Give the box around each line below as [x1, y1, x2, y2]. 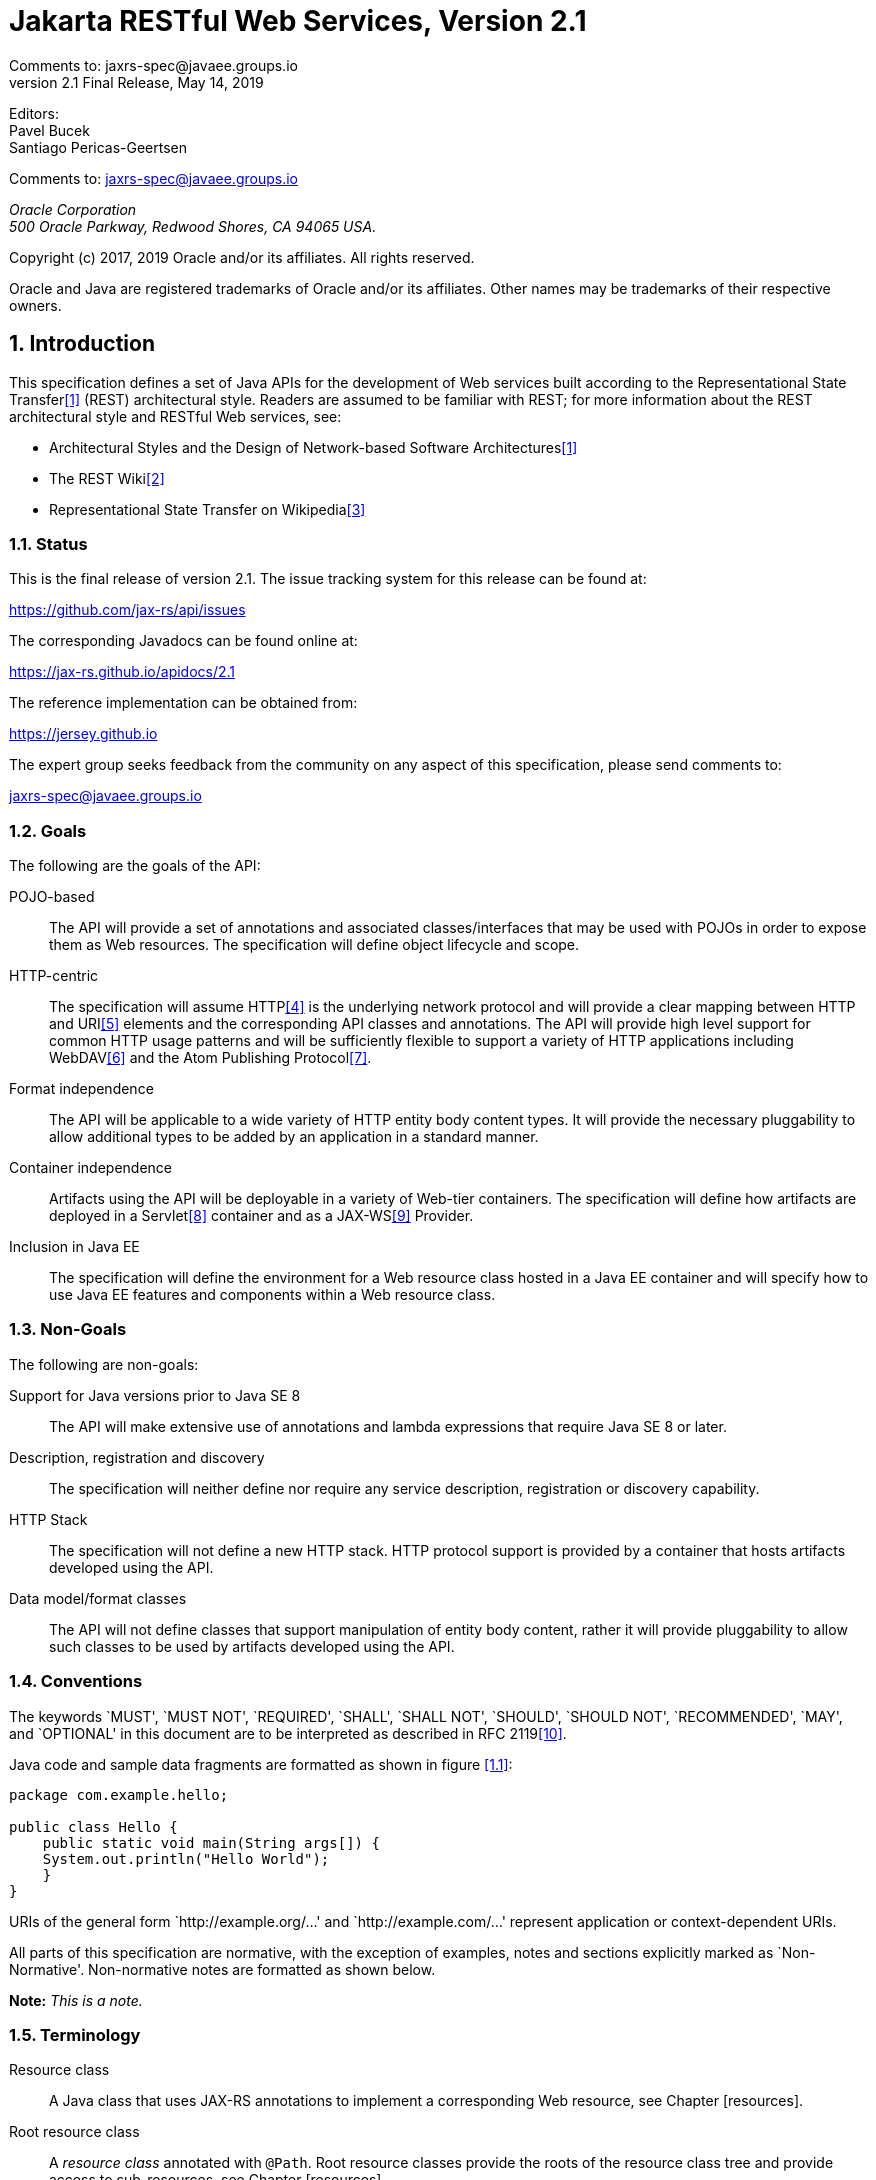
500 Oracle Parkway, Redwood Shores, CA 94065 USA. [9, 217, 377, 235]
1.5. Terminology [9, 2024, 141, 2045]
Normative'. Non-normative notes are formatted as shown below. [9, 1960, 436, 1978]
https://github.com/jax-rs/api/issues [9, 601, 246, 619]
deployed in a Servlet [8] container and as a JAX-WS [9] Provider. [49, 1207, 474, 1225]
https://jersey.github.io [9, 725, 158, 743]
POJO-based [9, 888, 95, 906]
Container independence [9, 1159, 173, 1177]
